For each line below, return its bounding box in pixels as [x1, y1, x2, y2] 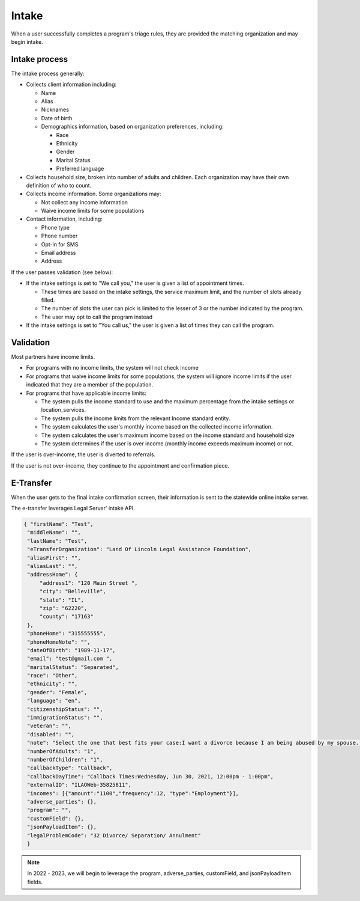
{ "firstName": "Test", [23, 521, 94, 528]
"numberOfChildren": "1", [27, 756, 103, 763]
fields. [27, 878, 43, 885]
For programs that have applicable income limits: [26, 389, 147, 397]
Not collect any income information [41, 198, 128, 206]
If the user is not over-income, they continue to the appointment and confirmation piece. [11, 462, 230, 469]
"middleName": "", [27, 529, 81, 536]
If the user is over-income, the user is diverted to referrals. [11, 451, 156, 458]
